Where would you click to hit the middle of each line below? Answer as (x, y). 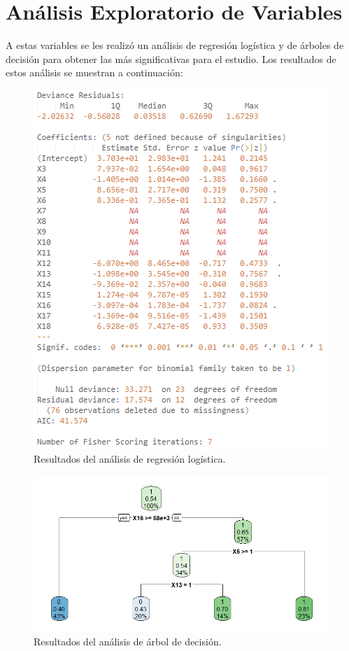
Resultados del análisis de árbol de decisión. (128, 641)
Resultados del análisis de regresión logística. (130, 458)
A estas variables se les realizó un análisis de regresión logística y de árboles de (175, 45)
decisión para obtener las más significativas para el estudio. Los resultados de (171, 58)
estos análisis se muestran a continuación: (94, 72)
